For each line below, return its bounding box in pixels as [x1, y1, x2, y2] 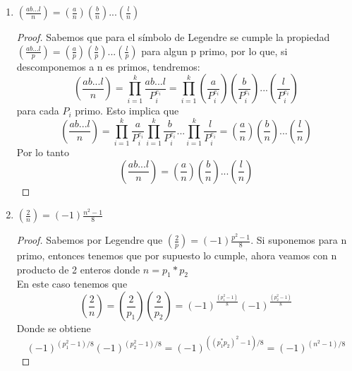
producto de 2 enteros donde [16, 261, 140, 276]
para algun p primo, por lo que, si [141, 43, 288, 58]
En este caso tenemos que [16, 276, 128, 291]
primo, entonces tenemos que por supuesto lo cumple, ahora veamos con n [16, 248, 337, 263]
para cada [16, 103, 59, 118]
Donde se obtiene [16, 321, 91, 336]
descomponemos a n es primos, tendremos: [16, 59, 200, 73]
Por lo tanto [16, 144, 69, 159]
